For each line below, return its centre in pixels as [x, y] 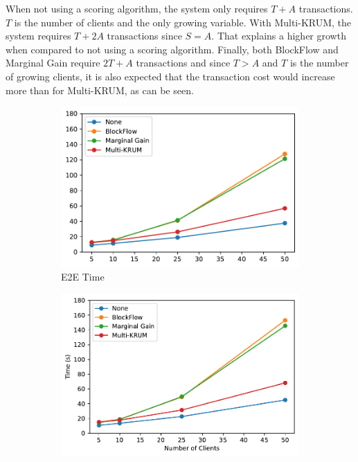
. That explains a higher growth [279, 36]
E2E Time [83, 277]
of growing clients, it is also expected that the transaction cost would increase [170, 76]
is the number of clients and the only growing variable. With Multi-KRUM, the [183, 22]
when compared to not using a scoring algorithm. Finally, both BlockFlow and [172, 49]
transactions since [144, 36]
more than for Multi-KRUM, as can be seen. [100, 90]
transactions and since [183, 63]
